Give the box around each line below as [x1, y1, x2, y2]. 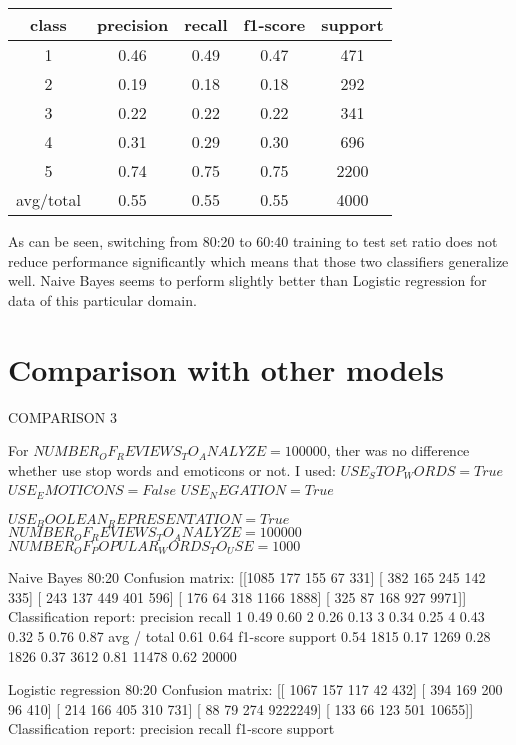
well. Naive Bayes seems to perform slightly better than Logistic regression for [8, 270, 487, 291]
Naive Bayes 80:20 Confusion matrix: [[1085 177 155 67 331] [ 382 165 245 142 [8, 567, 486, 588]
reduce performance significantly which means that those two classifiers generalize [8, 250, 509, 271]
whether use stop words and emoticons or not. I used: [8, 459, 336, 480]
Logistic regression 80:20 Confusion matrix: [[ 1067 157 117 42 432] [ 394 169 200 [8, 679, 503, 700]
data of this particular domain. [8, 289, 197, 310]
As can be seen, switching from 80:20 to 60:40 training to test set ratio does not [8, 231, 498, 251]
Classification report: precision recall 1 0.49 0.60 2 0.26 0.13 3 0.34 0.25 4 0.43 [8, 606, 485, 627]
